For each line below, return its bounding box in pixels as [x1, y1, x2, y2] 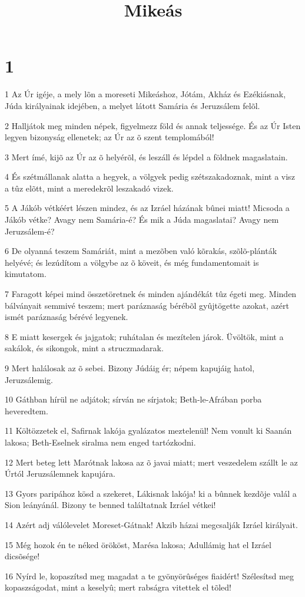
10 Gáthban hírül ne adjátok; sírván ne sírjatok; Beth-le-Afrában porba [5, 393, 262, 405]
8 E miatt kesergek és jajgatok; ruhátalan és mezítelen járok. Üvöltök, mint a [5, 330, 284, 342]
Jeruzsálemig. [5, 373, 53, 385]
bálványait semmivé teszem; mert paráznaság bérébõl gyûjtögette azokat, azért [5, 299, 289, 311]
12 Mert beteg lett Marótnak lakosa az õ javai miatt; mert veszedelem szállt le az [5, 456, 298, 468]
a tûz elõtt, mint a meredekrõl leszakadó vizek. [5, 182, 174, 194]
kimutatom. [5, 268, 47, 280]
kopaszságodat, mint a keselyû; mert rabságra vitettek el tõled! [5, 581, 232, 593]
